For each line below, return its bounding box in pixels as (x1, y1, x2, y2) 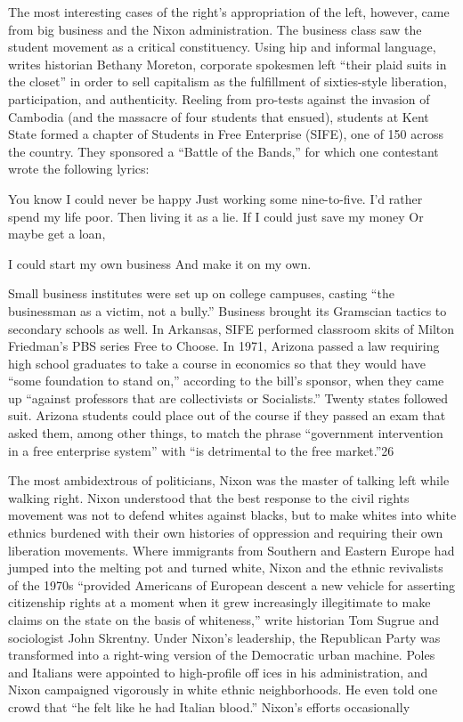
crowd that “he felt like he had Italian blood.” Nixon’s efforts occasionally (8, 697, 410, 716)
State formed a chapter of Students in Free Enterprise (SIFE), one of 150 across (8, 125, 443, 143)
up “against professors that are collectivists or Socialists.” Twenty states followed (8, 388, 448, 407)
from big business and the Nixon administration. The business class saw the (8, 20, 422, 38)
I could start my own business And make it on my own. (8, 254, 312, 272)
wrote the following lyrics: (8, 159, 150, 178)
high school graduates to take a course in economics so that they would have (8, 353, 426, 372)
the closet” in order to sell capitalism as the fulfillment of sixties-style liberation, (8, 72, 447, 91)
